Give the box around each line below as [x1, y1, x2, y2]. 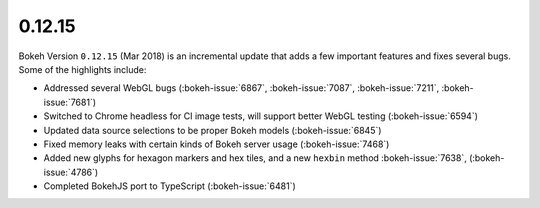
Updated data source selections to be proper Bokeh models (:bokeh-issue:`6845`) [43, 124, 382, 136]
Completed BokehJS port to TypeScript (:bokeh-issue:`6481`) [43, 180, 297, 192]
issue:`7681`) [43, 96, 97, 108]
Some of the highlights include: [18, 63, 147, 75]
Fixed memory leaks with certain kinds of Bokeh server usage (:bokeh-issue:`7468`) [43, 138, 390, 150]
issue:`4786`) [43, 166, 99, 178]
